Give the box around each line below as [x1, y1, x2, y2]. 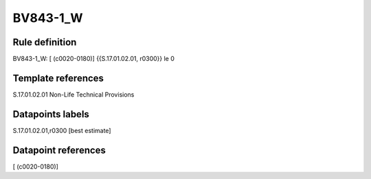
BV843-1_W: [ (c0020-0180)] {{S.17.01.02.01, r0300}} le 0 [12, 55, 175, 63]
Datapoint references [12, 144, 106, 156]
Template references [12, 72, 104, 84]
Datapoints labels [12, 108, 89, 120]
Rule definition [12, 36, 77, 48]
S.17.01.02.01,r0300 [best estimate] [12, 126, 111, 134]
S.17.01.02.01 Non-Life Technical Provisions [12, 90, 135, 99]
